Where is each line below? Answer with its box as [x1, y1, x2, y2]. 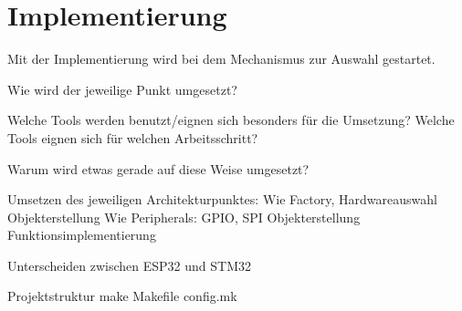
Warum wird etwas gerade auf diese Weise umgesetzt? [7, 159, 310, 178]
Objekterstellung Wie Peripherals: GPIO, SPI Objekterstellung [7, 207, 361, 226]
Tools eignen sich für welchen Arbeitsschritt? [7, 128, 258, 147]
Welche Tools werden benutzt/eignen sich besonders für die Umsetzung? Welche [7, 110, 455, 130]
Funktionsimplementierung [7, 225, 156, 244]
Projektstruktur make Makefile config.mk [7, 286, 237, 306]
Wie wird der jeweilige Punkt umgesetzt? [7, 79, 237, 98]
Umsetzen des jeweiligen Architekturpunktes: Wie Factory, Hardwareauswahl [7, 190, 437, 209]
